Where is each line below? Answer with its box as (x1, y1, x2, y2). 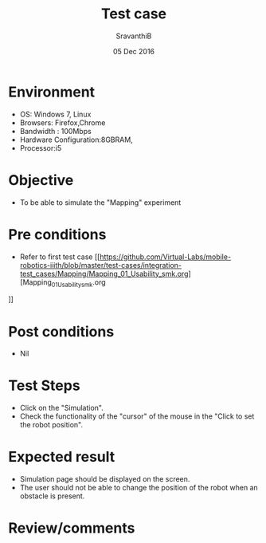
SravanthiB (115, 31, 152, 41)
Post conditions (8, 322, 115, 340)
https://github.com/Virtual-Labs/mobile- (99, 252, 232, 262)
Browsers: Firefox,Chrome (19, 117, 106, 128)
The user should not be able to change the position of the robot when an (19, 483, 259, 493)
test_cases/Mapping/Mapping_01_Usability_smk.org (19, 269, 189, 278)
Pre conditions (8, 225, 107, 243)
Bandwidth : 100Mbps (19, 126, 92, 136)
